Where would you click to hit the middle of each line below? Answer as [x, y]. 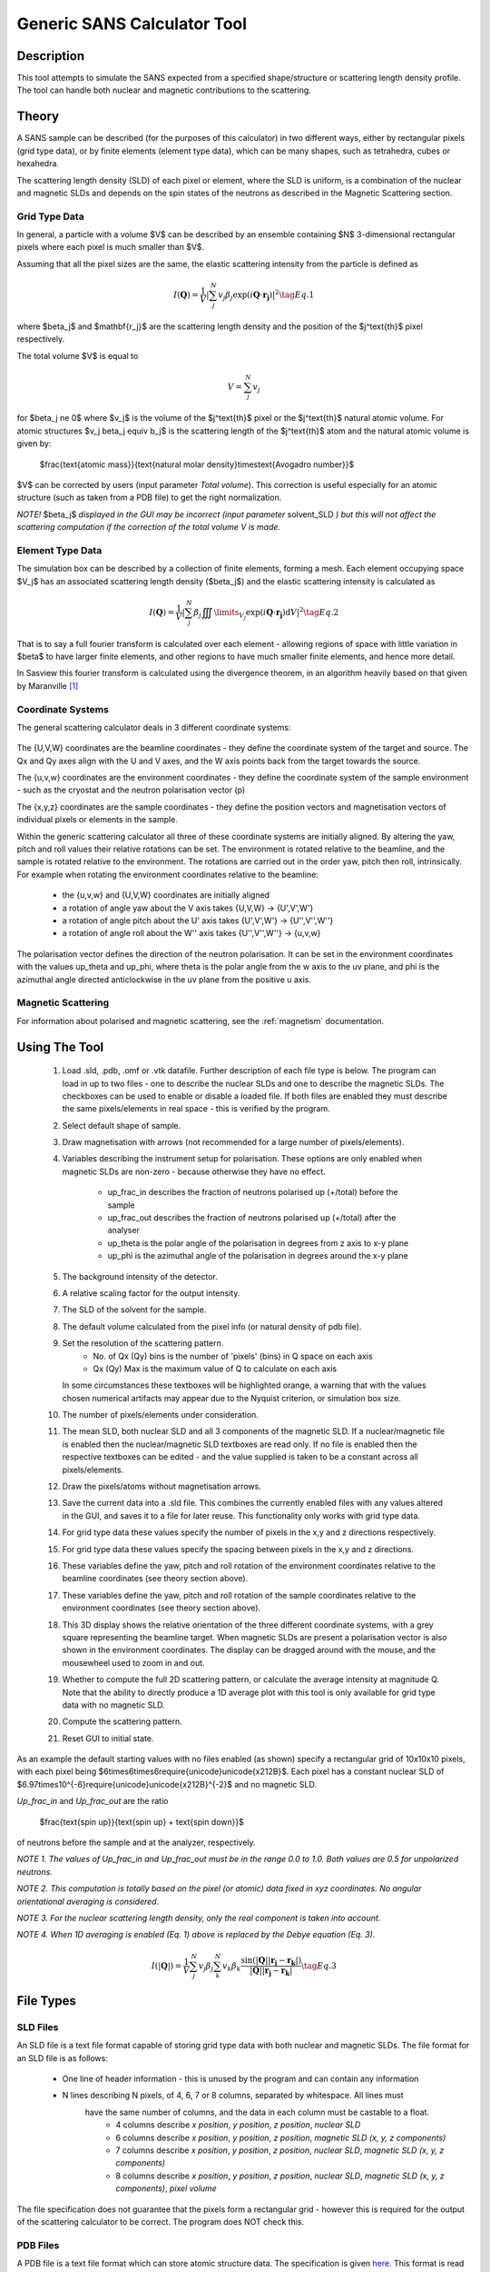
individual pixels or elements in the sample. [98, 820]
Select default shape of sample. [122, 1125]
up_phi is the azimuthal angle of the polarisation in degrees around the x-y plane [258, 1256]
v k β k [232, 1967]
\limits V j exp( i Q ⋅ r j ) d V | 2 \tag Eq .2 [276, 613]
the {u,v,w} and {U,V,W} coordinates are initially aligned [166, 895]
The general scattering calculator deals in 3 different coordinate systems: [154, 727]
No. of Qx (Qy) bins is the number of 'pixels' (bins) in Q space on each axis [233, 1356]
